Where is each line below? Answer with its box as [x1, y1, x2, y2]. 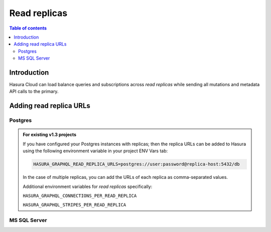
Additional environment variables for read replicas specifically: [23, 183, 153, 189]
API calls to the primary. [9, 88, 59, 95]
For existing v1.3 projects [23, 132, 77, 138]
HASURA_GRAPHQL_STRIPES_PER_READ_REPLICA [23, 202, 126, 208]
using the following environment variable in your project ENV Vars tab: [23, 148, 168, 154]
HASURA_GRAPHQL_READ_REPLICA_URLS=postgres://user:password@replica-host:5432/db [33, 161, 240, 167]
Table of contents [9, 25, 47, 31]
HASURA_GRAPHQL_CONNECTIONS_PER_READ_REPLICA [23, 193, 137, 198]
